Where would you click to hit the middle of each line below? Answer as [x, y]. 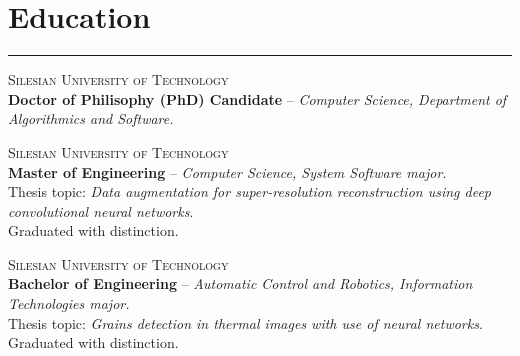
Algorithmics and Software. [91, 118]
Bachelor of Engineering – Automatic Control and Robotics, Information [240, 283]
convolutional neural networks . [101, 210]
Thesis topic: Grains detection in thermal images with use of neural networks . [245, 322]
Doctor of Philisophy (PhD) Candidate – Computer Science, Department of [257, 98]
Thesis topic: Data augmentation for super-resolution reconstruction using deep [250, 191]
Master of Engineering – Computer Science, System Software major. [227, 171]
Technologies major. [69, 303]
